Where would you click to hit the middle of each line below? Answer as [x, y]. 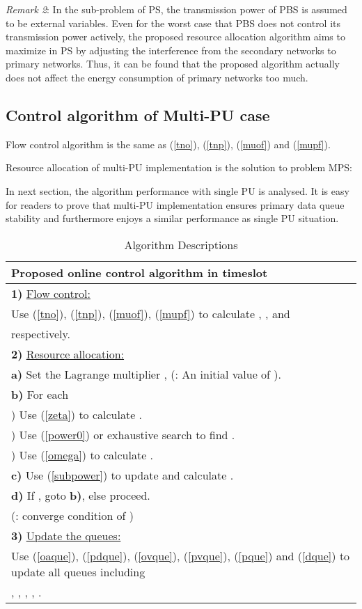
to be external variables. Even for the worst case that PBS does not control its [173, 23]
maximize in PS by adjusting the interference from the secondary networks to [171, 50]
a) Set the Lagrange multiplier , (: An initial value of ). [146, 374]
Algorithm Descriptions [181, 244]
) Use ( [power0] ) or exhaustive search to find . [123, 434]
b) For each [40, 394]
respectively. [41, 333]
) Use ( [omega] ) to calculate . [82, 454]
